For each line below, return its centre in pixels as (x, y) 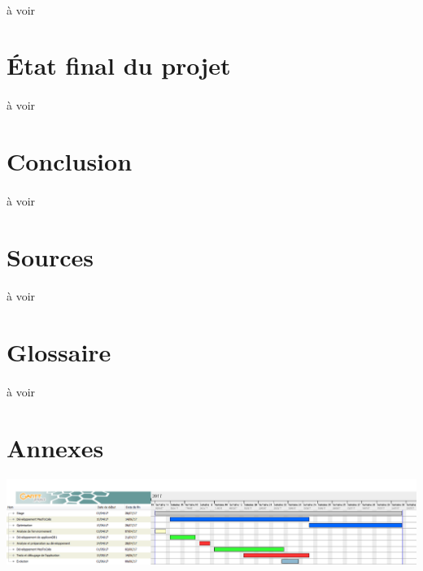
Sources (50, 256)
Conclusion (70, 160)
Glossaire (59, 352)
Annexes (55, 447)
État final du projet (119, 65)
